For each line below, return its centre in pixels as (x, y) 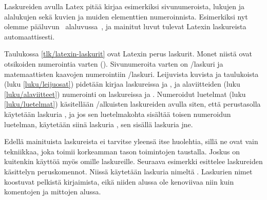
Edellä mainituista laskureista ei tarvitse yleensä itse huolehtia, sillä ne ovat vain (131, 141)
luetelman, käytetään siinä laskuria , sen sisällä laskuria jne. (99, 124)
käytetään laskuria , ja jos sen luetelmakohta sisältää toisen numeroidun (118, 114)
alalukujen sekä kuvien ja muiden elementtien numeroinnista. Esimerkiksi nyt (126, 16)
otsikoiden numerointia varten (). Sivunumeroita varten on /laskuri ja (114, 63)
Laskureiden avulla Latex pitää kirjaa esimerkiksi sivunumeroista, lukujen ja (125, 6)
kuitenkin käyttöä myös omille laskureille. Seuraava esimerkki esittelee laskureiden (133, 161)
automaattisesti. (30, 36)
